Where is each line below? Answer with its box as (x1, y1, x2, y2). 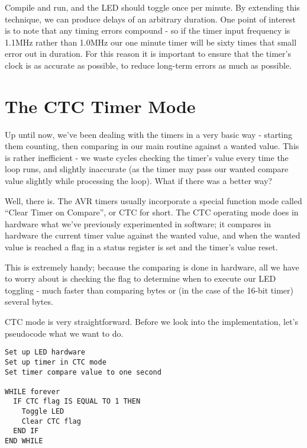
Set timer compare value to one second (5, 368, 161, 376)
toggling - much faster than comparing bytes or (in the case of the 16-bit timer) (5, 283, 294, 296)
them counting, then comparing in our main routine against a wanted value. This (5, 140, 299, 152)
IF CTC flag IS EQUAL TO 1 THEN (13, 397, 141, 406)
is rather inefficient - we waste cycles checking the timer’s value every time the (5, 151, 289, 163)
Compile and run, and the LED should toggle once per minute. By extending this (5, 1, 300, 13)
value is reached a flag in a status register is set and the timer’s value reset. (5, 241, 278, 253)
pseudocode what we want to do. (5, 327, 124, 339)
